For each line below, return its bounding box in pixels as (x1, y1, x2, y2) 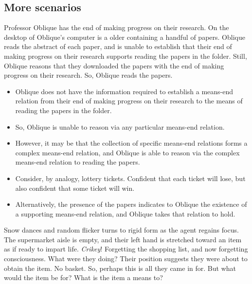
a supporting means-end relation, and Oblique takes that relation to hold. (15, 208, 235, 218)
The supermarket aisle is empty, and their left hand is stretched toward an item (4, 234, 242, 244)
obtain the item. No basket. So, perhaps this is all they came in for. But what (4, 263, 236, 273)
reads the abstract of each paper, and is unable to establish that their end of (4, 41, 232, 51)
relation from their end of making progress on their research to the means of (15, 96, 243, 106)
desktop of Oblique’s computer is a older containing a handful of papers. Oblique (4, 32, 245, 42)
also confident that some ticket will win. (15, 183, 135, 193)
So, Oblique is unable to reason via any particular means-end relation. (15, 121, 225, 132)
